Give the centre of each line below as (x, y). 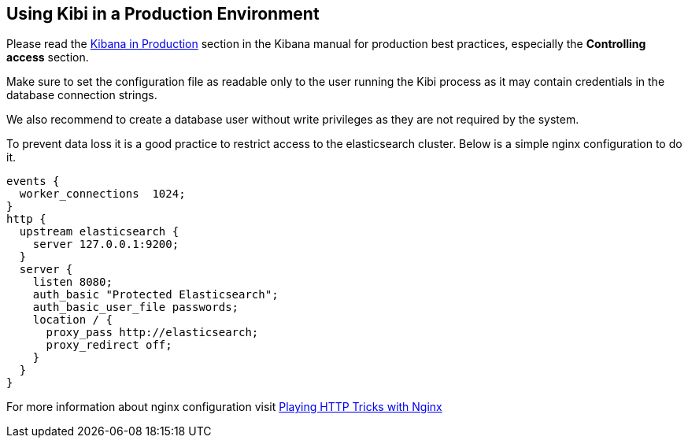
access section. (48, 57)
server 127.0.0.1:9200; (106, 244)
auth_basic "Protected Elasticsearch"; (155, 295)
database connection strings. (82, 95)
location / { (72, 320)
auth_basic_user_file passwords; (136, 307)
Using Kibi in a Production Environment (163, 14)
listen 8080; (72, 282)
